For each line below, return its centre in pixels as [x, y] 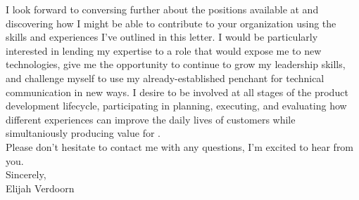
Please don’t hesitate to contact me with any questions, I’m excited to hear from [180, 146]
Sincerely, [26, 174]
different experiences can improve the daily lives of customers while [151, 119]
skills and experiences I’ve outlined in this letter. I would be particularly [162, 37]
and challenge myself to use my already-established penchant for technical [165, 78]
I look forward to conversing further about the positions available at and [162, 9]
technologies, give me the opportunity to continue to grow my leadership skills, [176, 64]
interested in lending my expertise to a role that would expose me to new [164, 50]
